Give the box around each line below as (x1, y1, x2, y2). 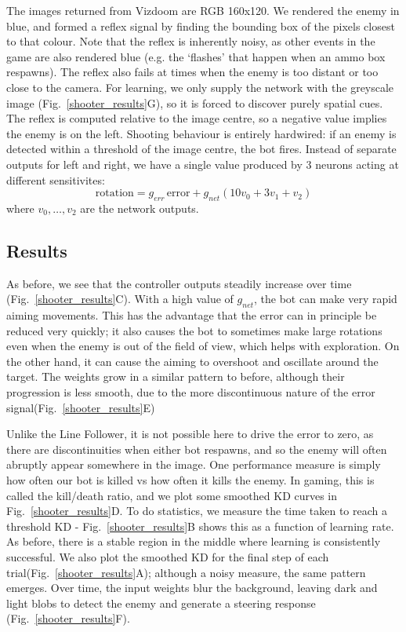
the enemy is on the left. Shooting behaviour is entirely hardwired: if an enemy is (6, 125, 397, 141)
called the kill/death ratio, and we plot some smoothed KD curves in (6, 487, 338, 503)
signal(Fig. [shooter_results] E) (6, 399, 155, 415)
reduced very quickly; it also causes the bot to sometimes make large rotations (6, 322, 382, 338)
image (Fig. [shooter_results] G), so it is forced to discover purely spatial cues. (6, 94, 383, 111)
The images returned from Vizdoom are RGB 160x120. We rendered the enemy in (6, 2, 400, 18)
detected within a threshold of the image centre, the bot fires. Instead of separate (6, 141, 397, 157)
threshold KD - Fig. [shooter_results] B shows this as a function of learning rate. (6, 517, 394, 534)
